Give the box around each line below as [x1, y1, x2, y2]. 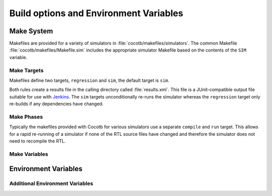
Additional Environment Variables [9, 180, 93, 187]
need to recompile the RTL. [9, 138, 66, 144]
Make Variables [9, 151, 48, 158]
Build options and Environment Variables [9, 8, 183, 19]
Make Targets [9, 67, 44, 74]
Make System [9, 27, 53, 35]
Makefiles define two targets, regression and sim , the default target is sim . [9, 77, 170, 83]
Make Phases [9, 113, 43, 120]
